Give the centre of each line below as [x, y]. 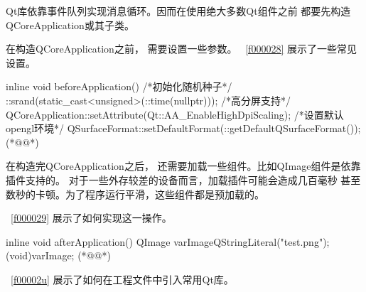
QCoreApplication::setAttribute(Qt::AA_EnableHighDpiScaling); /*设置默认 [175, 114]
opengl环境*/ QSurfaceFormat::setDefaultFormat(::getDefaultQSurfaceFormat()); [183, 128]
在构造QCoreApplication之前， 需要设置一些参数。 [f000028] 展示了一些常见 [181, 49]
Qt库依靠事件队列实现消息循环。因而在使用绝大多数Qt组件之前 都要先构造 [178, 11]
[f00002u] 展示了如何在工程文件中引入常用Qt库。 [122, 279]
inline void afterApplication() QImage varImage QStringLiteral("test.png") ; [168, 241]
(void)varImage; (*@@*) [58, 255]
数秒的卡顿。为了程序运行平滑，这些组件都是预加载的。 [135, 194]
